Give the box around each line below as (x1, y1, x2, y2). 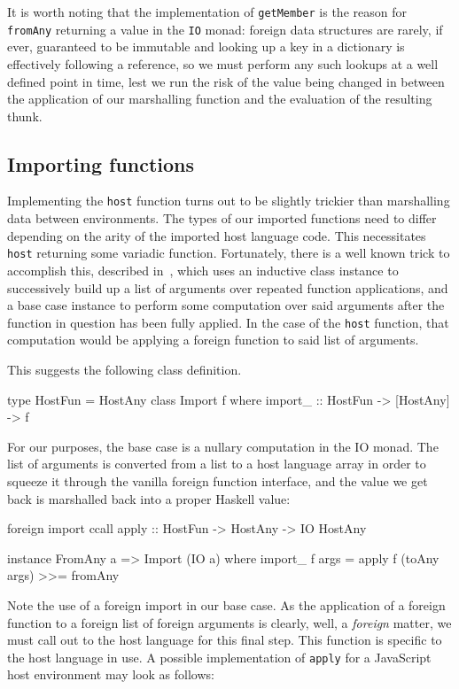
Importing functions (7, 150, 195, 177)
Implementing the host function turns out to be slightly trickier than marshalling (7, 191, 450, 210)
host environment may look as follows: (7, 665, 214, 684)
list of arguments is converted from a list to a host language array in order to (7, 454, 426, 473)
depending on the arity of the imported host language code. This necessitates (7, 226, 426, 244)
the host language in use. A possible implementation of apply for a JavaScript (7, 647, 432, 666)
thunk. (7, 106, 43, 125)
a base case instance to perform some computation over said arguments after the (7, 296, 445, 314)
